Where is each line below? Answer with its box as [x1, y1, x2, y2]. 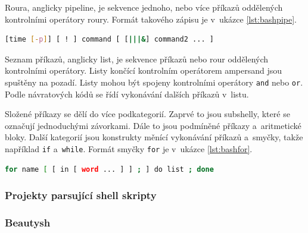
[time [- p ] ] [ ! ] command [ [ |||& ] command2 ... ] [5, 35, 214, 44]
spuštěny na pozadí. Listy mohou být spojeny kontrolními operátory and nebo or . [5, 75, 303, 88]
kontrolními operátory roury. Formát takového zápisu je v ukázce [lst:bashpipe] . [5, 12, 297, 25]
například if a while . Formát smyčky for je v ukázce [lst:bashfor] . [5, 143, 253, 155]
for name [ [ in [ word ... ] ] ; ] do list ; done [5, 165, 214, 174]
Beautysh [5, 215, 51, 230]
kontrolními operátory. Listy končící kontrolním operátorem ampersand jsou [5, 64, 282, 77]
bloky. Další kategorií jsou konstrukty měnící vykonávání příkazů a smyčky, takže [5, 131, 303, 143]
